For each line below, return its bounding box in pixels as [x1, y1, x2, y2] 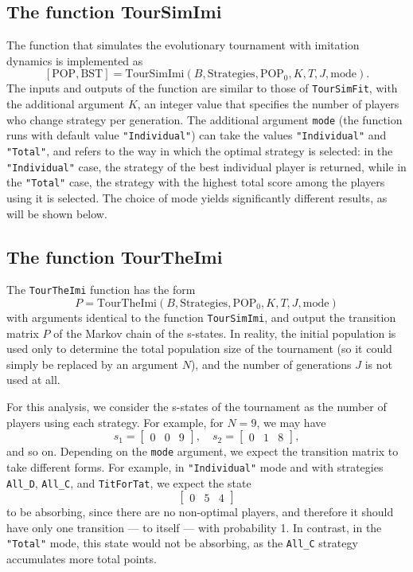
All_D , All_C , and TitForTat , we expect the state [6, 474, 251, 491]
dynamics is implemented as [6, 52, 143, 69]
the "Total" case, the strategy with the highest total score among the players [6, 174, 385, 190]
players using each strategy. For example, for [6, 413, 224, 430]
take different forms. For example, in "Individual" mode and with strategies [6, 458, 384, 475]
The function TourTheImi [6, 244, 223, 268]
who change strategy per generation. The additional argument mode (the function [6, 111, 403, 127]
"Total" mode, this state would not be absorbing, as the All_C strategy [6, 535, 358, 551]
